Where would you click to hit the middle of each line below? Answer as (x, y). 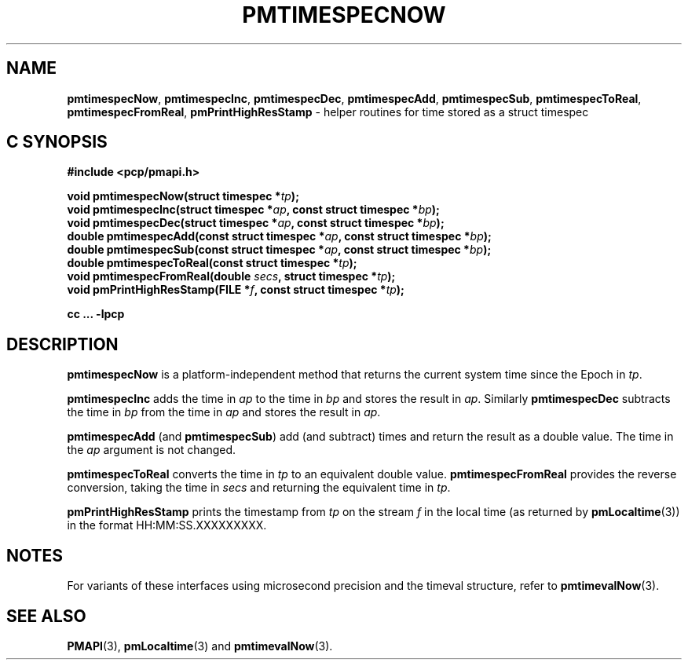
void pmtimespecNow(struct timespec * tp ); (183, 196)
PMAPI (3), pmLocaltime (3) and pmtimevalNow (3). (200, 646)
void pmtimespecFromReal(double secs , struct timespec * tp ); (231, 276)
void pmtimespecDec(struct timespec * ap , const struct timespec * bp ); (256, 223)
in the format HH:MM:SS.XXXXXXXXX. (167, 525)
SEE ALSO (46, 616)
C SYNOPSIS (57, 142)
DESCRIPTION (62, 344)
